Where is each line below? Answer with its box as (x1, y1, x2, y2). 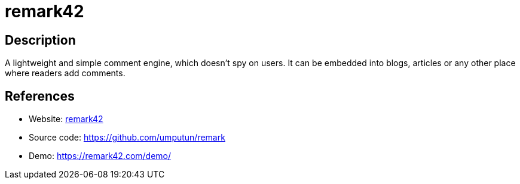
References (5, 88, 75, 104)
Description (5, 32, 76, 48)
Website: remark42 (29, 114, 103, 124)
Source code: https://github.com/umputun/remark (29, 132, 225, 143)
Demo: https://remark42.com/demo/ (29, 151, 172, 161)
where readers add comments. (5, 68, 126, 79)
